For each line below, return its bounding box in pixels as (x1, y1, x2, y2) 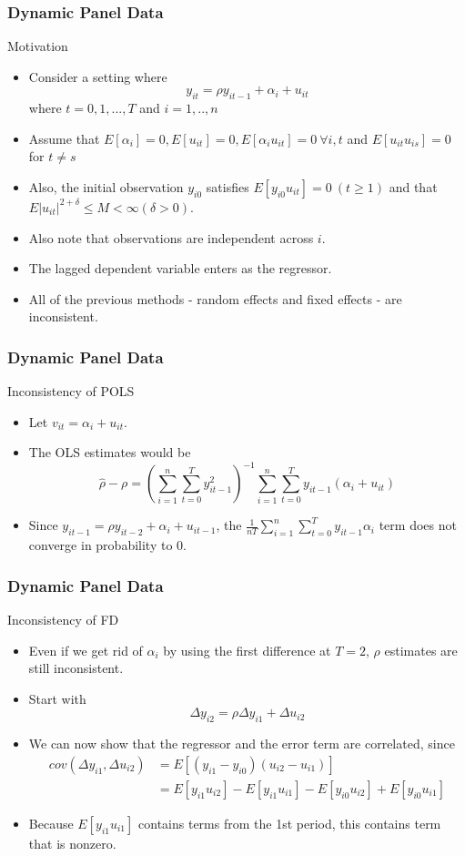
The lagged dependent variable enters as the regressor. (28, 259, 332, 278)
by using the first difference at (163, 640, 331, 659)
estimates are (384, 640, 458, 659)
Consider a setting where (28, 66, 167, 86)
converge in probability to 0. (28, 535, 187, 555)
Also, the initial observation (28, 177, 184, 196)
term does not (379, 515, 457, 535)
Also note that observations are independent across (28, 228, 314, 247)
